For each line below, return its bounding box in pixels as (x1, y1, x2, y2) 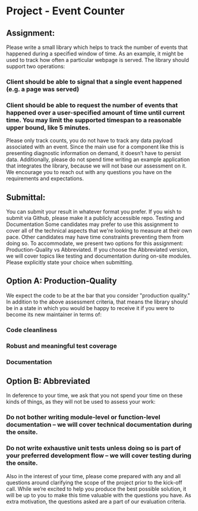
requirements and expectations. (6, 175, 84, 182)
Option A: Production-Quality (6, 276, 117, 286)
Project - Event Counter (6, 4, 125, 18)
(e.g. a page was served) (6, 85, 80, 93)
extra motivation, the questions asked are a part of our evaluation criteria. (6, 498, 186, 505)
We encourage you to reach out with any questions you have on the (6, 169, 172, 176)
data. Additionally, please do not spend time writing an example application (6, 156, 190, 163)
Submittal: (6, 192, 46, 202)
